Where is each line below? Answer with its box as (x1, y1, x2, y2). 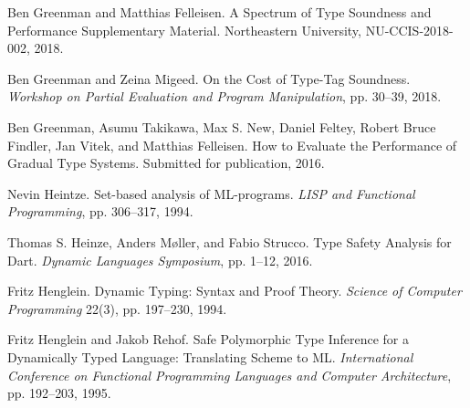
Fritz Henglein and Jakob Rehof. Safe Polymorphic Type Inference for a (7, 330, 410, 349)
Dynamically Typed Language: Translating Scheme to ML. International (7, 347, 413, 366)
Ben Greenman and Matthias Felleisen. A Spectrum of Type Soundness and (7, 3, 432, 21)
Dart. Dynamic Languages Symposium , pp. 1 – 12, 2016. (7, 250, 313, 269)
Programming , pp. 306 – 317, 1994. (7, 202, 193, 221)
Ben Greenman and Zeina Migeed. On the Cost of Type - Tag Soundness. (7, 68, 411, 88)
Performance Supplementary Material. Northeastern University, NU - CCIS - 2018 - (7, 20, 454, 39)
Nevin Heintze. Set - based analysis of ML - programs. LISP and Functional (7, 183, 415, 203)
